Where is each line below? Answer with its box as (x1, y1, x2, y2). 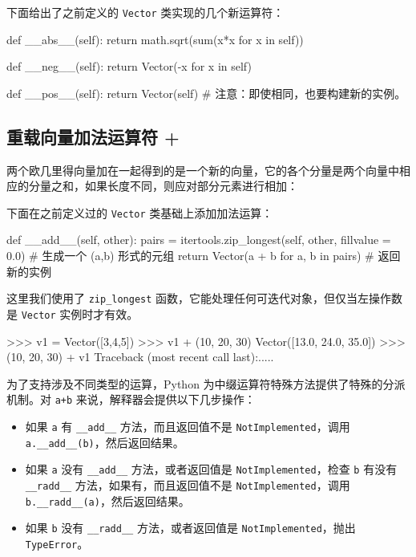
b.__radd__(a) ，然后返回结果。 (25, 492, 190, 509)
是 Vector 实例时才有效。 (6, 305, 139, 322)
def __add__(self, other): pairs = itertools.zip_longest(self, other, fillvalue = (6, 231, 391, 248)
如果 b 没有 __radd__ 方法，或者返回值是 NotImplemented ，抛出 (25, 519, 356, 536)
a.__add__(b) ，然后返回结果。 (25, 433, 184, 450)
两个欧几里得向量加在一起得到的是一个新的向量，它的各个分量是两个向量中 (6, 161, 399, 178)
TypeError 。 (25, 535, 89, 551)
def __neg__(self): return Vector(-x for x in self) (6, 58, 252, 75)
